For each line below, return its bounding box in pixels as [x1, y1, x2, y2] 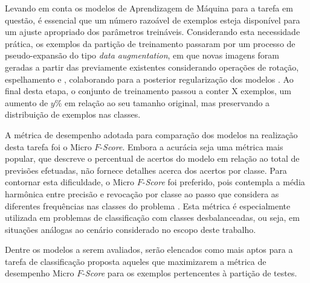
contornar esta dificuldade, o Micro [5, 176, 135, 188]
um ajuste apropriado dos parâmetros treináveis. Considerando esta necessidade [5, 25, 300, 38]
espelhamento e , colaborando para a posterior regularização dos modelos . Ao [5, 72, 294, 85]
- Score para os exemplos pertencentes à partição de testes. [82, 267, 297, 279]
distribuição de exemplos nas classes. [5, 108, 141, 121]
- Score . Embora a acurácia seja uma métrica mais [100, 140, 283, 153]
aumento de [5, 96, 48, 109]
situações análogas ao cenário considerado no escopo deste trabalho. [5, 223, 256, 235]
